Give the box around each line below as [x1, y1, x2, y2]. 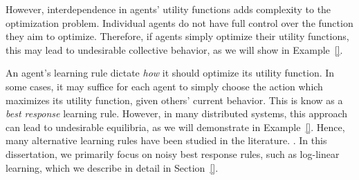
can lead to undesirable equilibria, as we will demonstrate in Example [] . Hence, [6, 119, 345, 134]
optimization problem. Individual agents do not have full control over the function [6, 15, 353, 30]
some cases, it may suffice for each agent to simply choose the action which [6, 79, 323, 93]
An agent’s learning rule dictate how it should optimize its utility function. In [6, 66, 335, 80]
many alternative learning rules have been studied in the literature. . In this [6, 133, 327, 148]
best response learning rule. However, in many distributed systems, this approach [6, 106, 348, 121]
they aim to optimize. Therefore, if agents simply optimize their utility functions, [6, 29, 349, 43]
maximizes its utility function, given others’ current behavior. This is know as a [6, 92, 343, 107]
